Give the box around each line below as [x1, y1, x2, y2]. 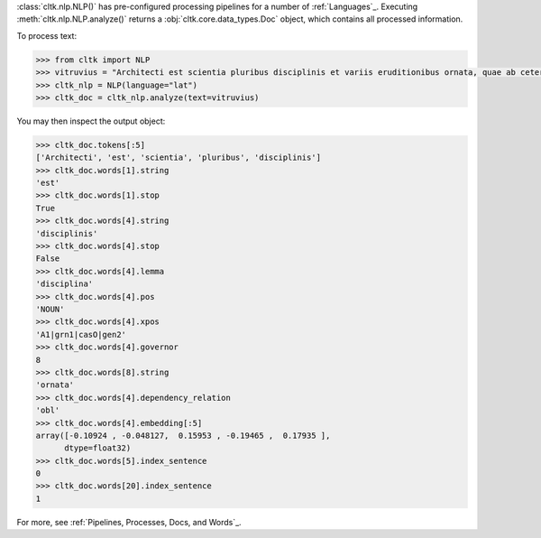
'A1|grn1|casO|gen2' [35, 329, 126, 339]
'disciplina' [35, 279, 94, 289]
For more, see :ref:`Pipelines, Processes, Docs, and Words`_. [16, 516, 243, 527]
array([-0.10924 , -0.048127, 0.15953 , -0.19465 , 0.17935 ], [35, 430, 331, 441]
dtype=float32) [64, 443, 132, 453]
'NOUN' [35, 303, 65, 314]
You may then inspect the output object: [16, 116, 166, 126]
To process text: [16, 30, 77, 41]
